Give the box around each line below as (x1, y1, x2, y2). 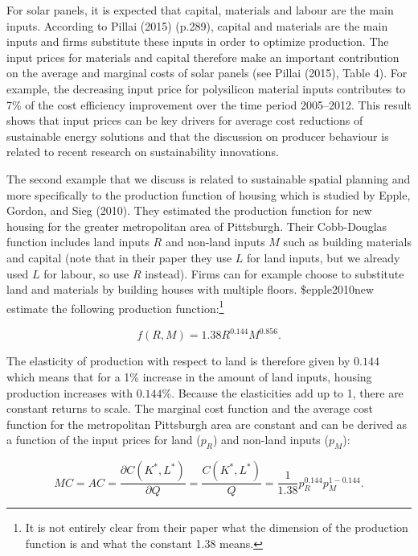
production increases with (6, 384, 133, 401)
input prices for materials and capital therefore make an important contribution (6, 48, 400, 65)
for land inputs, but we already (247, 249, 400, 266)
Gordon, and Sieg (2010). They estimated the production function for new (6, 202, 372, 219)
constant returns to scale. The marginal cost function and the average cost (6, 400, 373, 417)
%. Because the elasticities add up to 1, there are (162, 384, 404, 401)
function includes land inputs (6, 233, 150, 250)
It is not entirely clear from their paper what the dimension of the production (25, 519, 408, 536)
